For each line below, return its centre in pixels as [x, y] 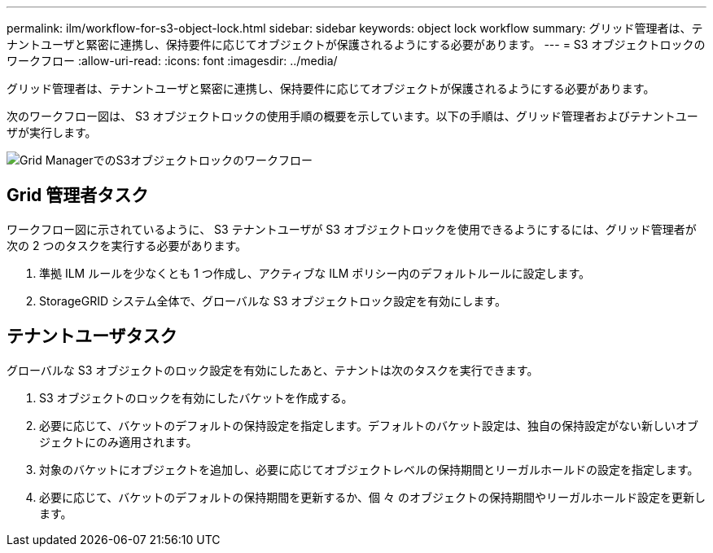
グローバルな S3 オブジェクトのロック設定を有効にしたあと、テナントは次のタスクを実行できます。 [273, 370]
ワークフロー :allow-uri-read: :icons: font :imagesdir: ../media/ [172, 61]
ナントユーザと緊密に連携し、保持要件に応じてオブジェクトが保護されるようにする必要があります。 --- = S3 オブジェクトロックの [356, 44]
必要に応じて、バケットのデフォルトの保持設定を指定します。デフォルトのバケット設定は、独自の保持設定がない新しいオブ [369, 425]
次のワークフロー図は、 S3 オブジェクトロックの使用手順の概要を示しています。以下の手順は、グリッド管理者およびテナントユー [352, 116]
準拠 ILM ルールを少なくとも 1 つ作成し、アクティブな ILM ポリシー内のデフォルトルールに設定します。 [315, 273]
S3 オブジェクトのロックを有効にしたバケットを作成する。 [196, 397]
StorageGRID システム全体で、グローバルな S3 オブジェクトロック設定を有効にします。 [273, 301]
